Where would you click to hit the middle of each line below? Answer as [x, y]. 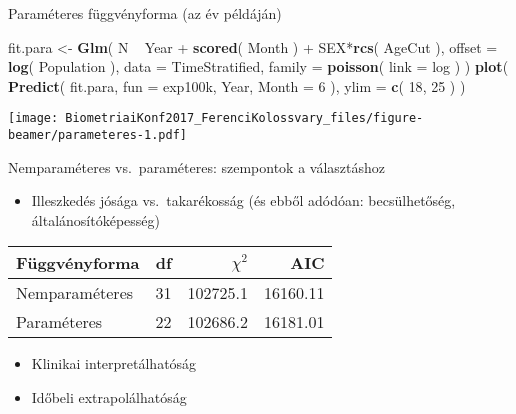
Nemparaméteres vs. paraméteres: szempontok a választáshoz [196, 166]
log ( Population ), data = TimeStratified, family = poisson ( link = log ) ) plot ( [258, 66]
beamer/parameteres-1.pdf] [97, 135]
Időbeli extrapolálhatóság [109, 397]
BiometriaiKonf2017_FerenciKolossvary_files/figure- [244, 118]
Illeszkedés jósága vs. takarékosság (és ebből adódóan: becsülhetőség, [243, 200]
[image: [33, 118]
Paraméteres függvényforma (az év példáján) [145, 13]
